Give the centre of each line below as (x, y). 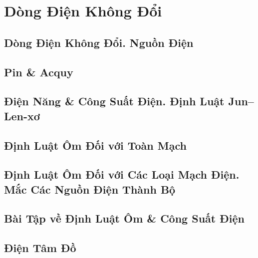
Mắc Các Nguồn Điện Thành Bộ (90, 189)
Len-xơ (22, 116)
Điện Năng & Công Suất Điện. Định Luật (114, 101)
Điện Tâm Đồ (40, 248)
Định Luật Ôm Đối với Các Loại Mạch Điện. (122, 174)
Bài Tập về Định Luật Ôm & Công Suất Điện (124, 218)
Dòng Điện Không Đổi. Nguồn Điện (99, 42)
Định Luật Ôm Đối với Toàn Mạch (95, 145)
